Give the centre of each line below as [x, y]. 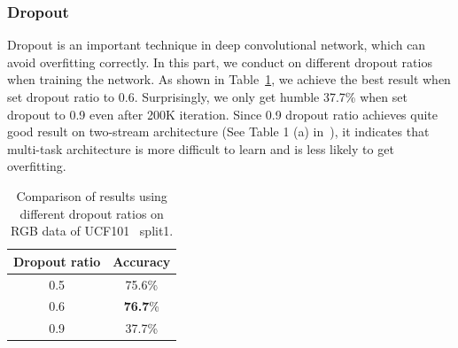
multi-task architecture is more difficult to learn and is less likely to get [201, 148]
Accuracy [142, 261]
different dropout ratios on [92, 213]
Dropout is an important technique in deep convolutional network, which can [217, 45]
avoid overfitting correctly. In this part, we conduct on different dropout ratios [220, 62]
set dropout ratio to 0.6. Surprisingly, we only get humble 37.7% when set [207, 97]
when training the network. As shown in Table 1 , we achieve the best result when [229, 79]
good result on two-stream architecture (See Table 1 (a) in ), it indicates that [218, 131]
